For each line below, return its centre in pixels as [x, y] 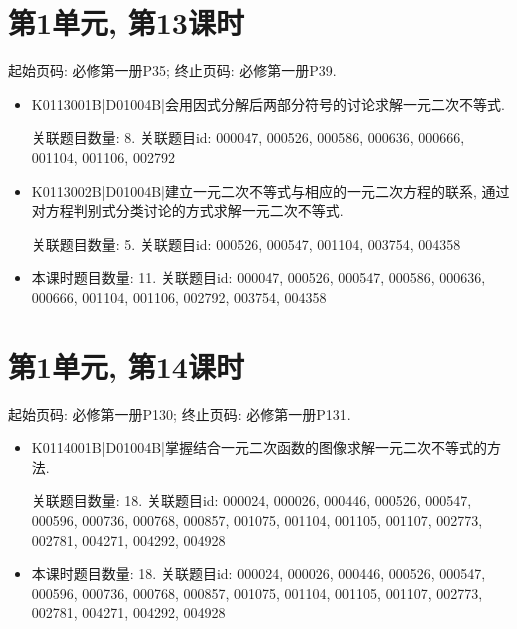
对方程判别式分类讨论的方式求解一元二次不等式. [187, 210]
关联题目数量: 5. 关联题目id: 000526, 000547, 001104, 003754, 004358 [246, 243]
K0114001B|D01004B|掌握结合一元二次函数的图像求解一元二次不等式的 [259, 447]
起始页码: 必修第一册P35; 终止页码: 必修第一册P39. [172, 70]
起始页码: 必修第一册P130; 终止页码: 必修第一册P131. [179, 413]
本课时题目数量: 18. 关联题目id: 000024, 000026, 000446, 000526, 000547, [258, 573]
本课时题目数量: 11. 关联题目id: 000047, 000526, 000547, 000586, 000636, [258, 277]
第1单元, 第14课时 [126, 365]
